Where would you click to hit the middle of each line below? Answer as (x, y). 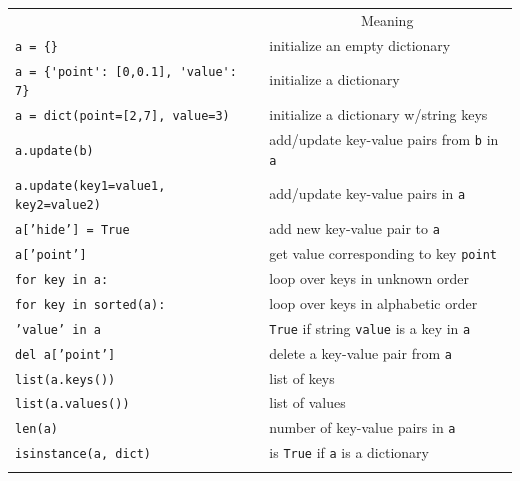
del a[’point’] (65, 354)
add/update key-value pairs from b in (384, 138)
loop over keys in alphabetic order (373, 302)
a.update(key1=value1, (90, 185)
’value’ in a (58, 329)
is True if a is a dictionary (349, 452)
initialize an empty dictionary (360, 44)
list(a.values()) (72, 404)
